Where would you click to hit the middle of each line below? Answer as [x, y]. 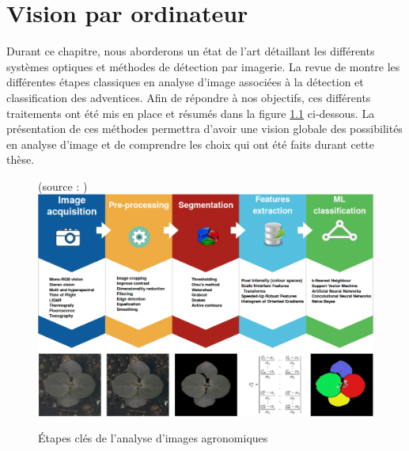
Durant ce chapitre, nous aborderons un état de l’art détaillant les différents [191, 51]
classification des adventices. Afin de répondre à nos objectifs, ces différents [189, 97]
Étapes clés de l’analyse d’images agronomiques [153, 438]
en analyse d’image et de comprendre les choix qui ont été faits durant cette [191, 144]
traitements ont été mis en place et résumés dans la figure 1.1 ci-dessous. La [191, 113]
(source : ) [63, 186]
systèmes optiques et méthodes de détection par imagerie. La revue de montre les [203, 66]
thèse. [21, 159]
